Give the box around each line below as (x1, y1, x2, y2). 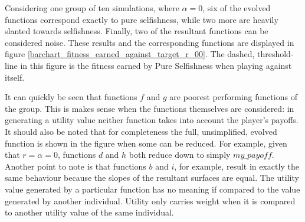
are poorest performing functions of (169, 91, 297, 103)
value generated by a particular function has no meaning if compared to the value (5, 183, 300, 195)
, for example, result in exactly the (174, 160, 299, 172)
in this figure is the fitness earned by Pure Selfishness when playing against (20, 59, 292, 71)
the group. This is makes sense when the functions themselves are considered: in (5, 102, 294, 114)
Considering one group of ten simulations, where (5, 2, 179, 14)
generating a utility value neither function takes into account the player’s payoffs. (5, 114, 299, 126)
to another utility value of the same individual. (5, 206, 174, 218)
